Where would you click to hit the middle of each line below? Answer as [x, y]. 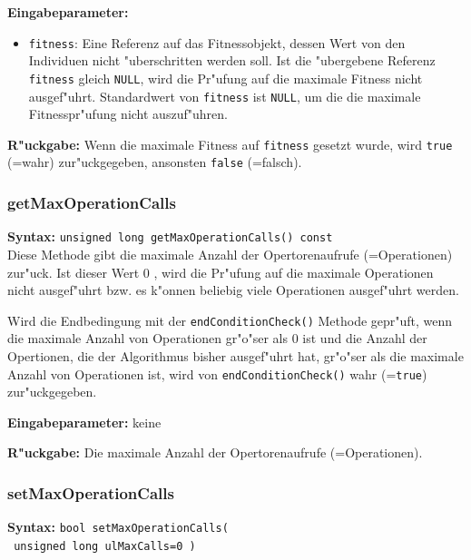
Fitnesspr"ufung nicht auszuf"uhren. [128, 114]
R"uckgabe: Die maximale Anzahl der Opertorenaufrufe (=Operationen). [215, 452]
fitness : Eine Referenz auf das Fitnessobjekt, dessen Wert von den [217, 42]
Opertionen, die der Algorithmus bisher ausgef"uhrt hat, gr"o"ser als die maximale [235, 355]
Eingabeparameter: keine [84, 422]
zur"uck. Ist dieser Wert [74, 272]
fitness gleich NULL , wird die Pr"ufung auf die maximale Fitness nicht [226, 78]
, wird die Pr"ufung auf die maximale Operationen [294, 272]
